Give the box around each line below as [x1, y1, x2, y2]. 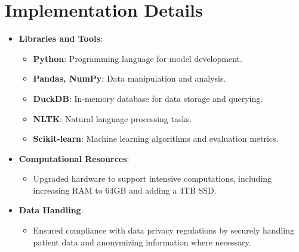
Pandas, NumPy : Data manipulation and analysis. [33, 72, 226, 85]
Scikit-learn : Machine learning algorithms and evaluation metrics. [33, 132, 279, 145]
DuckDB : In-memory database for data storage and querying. [33, 92, 263, 104]
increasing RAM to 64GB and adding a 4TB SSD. [33, 183, 217, 196]
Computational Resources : [19, 152, 130, 164]
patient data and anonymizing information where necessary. [33, 235, 251, 248]
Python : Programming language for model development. [33, 52, 242, 64]
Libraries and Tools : [19, 32, 103, 45]
